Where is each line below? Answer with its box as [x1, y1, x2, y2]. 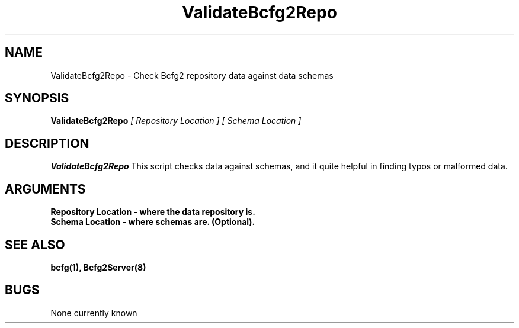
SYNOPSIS [5, 91, 69, 106]
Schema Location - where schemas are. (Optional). [50, 217, 255, 227]
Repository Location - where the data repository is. [50, 207, 255, 217]
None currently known [50, 307, 137, 318]
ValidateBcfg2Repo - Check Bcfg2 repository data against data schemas [50, 70, 334, 81]
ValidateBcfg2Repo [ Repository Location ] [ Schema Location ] [50, 115, 302, 126]
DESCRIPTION [5, 136, 89, 151]
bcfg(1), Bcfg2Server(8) [50, 262, 146, 272]
